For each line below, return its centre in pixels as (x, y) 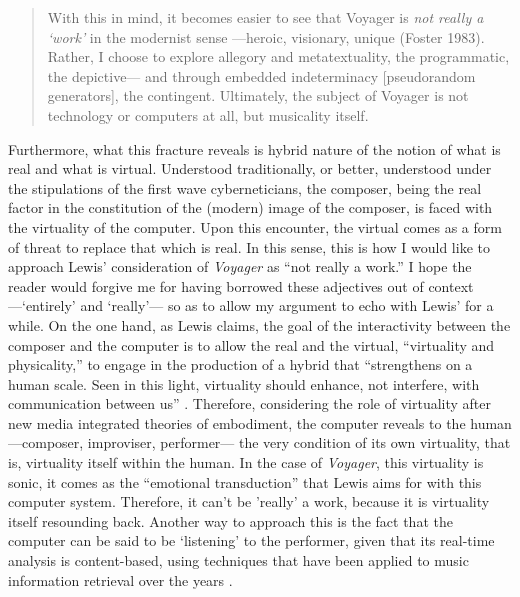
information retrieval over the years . (120, 579)
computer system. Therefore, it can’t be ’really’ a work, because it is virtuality (249, 501)
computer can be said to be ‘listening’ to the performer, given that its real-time (251, 540)
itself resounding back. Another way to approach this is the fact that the (230, 520)
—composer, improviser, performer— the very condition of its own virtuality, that (259, 442)
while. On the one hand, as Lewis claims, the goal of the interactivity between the (259, 324)
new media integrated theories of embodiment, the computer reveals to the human (260, 422)
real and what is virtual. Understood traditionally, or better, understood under (250, 168)
